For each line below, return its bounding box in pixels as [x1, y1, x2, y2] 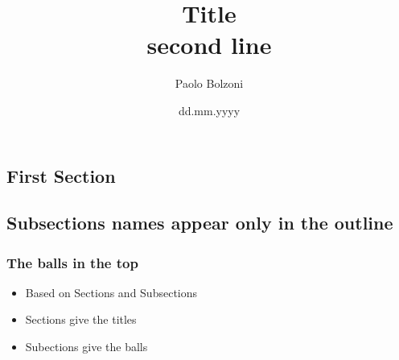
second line [146, 28, 272, 61]
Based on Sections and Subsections [25, 283, 198, 300]
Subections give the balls [25, 338, 148, 355]
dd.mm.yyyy [178, 101, 241, 118]
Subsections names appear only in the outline [6, 210, 393, 235]
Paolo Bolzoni [175, 75, 244, 92]
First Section [6, 163, 116, 188]
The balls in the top [6, 252, 138, 272]
